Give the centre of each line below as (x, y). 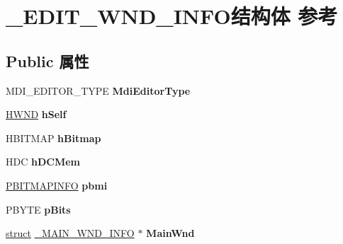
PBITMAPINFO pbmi (57, 185)
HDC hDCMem (43, 162)
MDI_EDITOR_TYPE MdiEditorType (98, 90)
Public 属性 (47, 60)
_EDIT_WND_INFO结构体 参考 (172, 16)
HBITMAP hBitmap (54, 138)
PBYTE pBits (38, 209)
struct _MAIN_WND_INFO (70, 233)
